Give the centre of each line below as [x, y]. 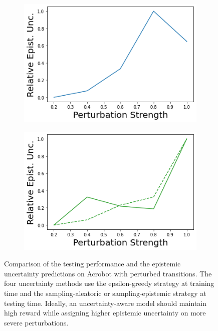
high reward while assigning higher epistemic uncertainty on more [105, 313]
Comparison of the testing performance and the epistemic [92, 264]
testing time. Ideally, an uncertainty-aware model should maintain [105, 303]
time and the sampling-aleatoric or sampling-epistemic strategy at [105, 293]
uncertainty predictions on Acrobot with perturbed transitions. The [108, 273]
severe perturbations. [36, 322]
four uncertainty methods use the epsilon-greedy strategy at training [109, 283]
